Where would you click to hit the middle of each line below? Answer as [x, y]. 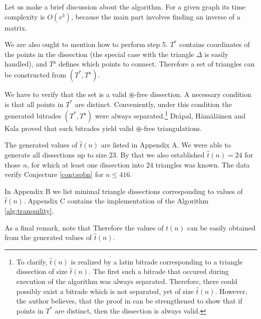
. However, [231, 291]
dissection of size [42, 271]
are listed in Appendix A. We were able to [166, 145]
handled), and [26, 64]
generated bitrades [33, 115]
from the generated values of [48, 237]
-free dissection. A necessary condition [193, 94]
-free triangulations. [172, 128]
